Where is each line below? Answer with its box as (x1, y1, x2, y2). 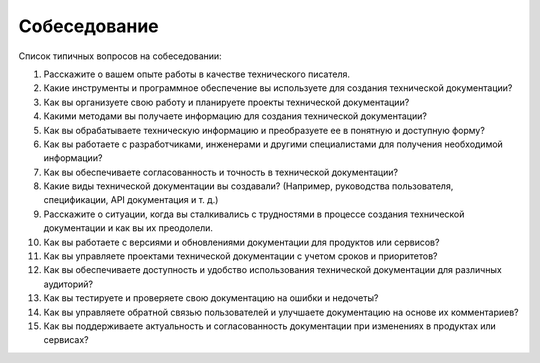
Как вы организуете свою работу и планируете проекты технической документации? (43, 96, 410, 108)
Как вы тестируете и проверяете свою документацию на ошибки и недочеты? (43, 292, 379, 304)
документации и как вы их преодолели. (43, 222, 214, 234)
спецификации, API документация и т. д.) (43, 194, 219, 206)
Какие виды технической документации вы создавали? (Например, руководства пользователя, (43, 180, 454, 192)
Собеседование (18, 15, 159, 37)
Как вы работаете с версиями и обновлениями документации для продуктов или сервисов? (43, 236, 440, 248)
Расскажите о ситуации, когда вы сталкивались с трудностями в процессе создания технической (43, 208, 465, 220)
